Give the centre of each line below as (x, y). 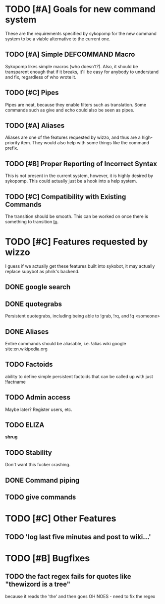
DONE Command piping (42, 480)
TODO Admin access (38, 397)
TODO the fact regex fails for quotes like (68, 576)
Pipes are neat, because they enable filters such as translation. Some (76, 104)
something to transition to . (32, 222)
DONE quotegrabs (33, 304)
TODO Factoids (29, 364)
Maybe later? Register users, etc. (39, 409)
